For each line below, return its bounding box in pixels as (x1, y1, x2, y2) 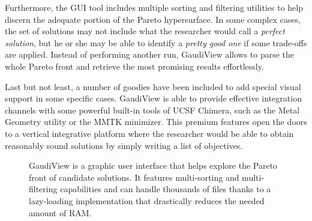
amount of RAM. (29, 206, 92, 219)
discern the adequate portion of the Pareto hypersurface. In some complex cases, (5, 13, 301, 25)
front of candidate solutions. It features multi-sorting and (29, 171, 239, 183)
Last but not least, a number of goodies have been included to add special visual (5, 80, 301, 92)
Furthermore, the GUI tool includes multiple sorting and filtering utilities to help (5, 1, 303, 13)
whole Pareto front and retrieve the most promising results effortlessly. (5, 59, 264, 72)
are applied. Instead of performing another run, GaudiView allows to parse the (5, 48, 295, 61)
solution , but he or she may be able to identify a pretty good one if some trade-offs (5, 36, 307, 49)
